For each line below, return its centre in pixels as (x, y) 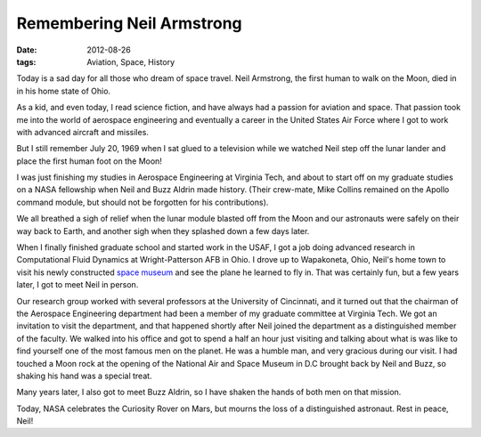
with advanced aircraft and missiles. (82, 132)
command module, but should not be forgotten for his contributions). (143, 202)
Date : (27, 50)
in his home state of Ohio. (64, 91)
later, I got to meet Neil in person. (77, 285)
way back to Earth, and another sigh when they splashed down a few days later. (163, 231)
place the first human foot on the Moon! (89, 161)
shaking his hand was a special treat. (84, 376)
